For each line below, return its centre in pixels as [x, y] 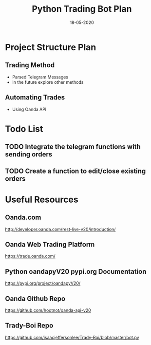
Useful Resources [42, 200]
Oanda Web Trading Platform [50, 244]
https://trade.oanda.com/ [30, 256]
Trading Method [30, 65]
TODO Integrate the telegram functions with [73, 147]
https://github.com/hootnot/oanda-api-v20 [48, 310]
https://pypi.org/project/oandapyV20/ [43, 283]
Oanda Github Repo [35, 298]
